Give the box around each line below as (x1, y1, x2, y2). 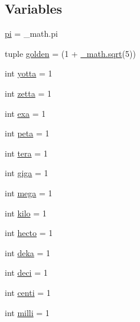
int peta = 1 (5, 127, 50, 139)
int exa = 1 (5, 107, 46, 119)
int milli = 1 (5, 306, 50, 318)
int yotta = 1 (5, 67, 53, 79)
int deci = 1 (5, 266, 48, 279)
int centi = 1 (5, 286, 51, 298)
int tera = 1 (5, 146, 48, 159)
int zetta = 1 (5, 87, 51, 99)
